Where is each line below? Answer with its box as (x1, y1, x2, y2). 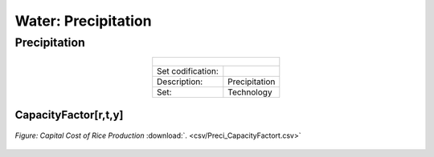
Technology (227, 87, 272, 98)
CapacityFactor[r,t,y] (14, 108, 124, 122)
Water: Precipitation (14, 12, 152, 30)
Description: (157, 76, 203, 87)
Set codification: (157, 66, 219, 77)
